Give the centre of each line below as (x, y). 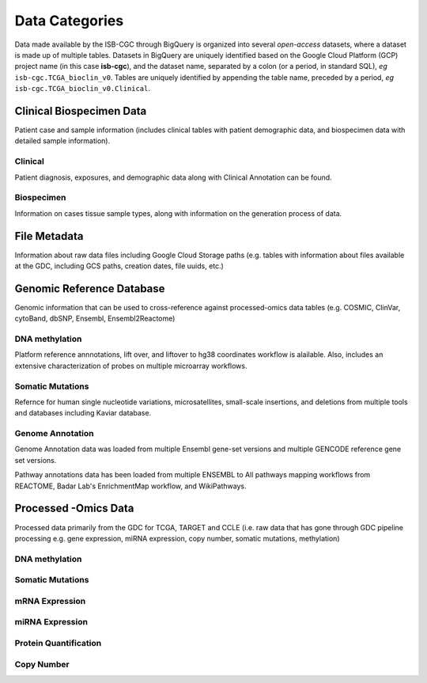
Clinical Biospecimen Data (81, 111)
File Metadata (49, 236)
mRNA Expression (50, 601)
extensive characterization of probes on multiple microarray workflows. (131, 366)
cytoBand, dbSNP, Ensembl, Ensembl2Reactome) (95, 319)
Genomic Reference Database (90, 288)
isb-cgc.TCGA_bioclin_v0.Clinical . (82, 89)
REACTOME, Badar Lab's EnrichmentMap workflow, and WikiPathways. (130, 486)
